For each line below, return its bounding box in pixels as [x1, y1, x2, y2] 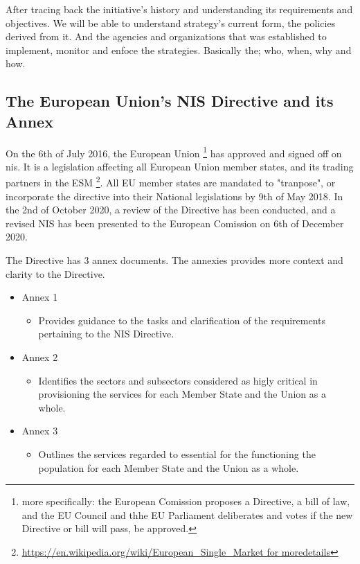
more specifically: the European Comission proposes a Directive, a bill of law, [21, 494, 350, 509]
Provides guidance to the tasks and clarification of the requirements [38, 312, 326, 327]
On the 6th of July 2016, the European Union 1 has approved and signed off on [6, 143, 342, 160]
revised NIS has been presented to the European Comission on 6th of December [6, 215, 344, 230]
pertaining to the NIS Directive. [38, 326, 174, 341]
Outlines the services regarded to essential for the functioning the [38, 446, 316, 461]
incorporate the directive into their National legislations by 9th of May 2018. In [6, 188, 343, 203]
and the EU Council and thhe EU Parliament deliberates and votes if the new [21, 507, 353, 522]
